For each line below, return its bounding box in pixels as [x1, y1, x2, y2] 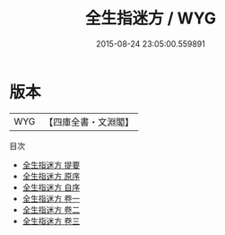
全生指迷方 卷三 [22, 215, 81, 226]
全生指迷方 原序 [22, 170, 81, 181]
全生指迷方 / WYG [84, 8, 217, 29]
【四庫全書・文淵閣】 [44, 116, 134, 128]
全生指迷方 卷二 [22, 204, 81, 215]
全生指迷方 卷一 [22, 193, 81, 204]
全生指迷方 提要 [22, 159, 81, 170]
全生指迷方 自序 [22, 181, 81, 193]
